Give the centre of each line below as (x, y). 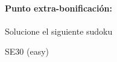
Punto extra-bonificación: (58, 8)
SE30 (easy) (27, 51)
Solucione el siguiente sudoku (59, 31)
